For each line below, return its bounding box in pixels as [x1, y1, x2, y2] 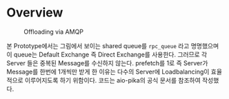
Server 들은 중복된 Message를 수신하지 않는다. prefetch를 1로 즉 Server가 [6, 58, 208, 67]
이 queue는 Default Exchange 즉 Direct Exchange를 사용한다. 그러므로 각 [6, 50, 208, 58]
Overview [6, 5, 63, 21]
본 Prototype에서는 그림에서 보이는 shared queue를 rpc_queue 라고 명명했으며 [6, 41, 219, 49]
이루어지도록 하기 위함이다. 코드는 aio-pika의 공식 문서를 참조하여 [24, 76, 201, 84]
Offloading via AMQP [23, 27, 84, 36]
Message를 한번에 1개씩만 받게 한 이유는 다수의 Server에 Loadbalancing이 [6, 67, 210, 76]
